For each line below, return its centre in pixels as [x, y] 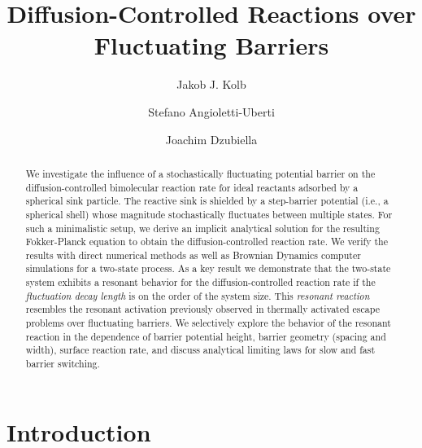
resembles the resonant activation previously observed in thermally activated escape [202, 309]
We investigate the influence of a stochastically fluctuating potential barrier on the [200, 173]
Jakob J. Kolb [211, 84]
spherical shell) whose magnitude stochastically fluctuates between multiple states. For [209, 214]
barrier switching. [63, 364]
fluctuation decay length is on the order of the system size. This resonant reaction [198, 295]
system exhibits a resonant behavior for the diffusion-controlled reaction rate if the [200, 282]
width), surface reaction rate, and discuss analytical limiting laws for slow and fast [200, 350]
